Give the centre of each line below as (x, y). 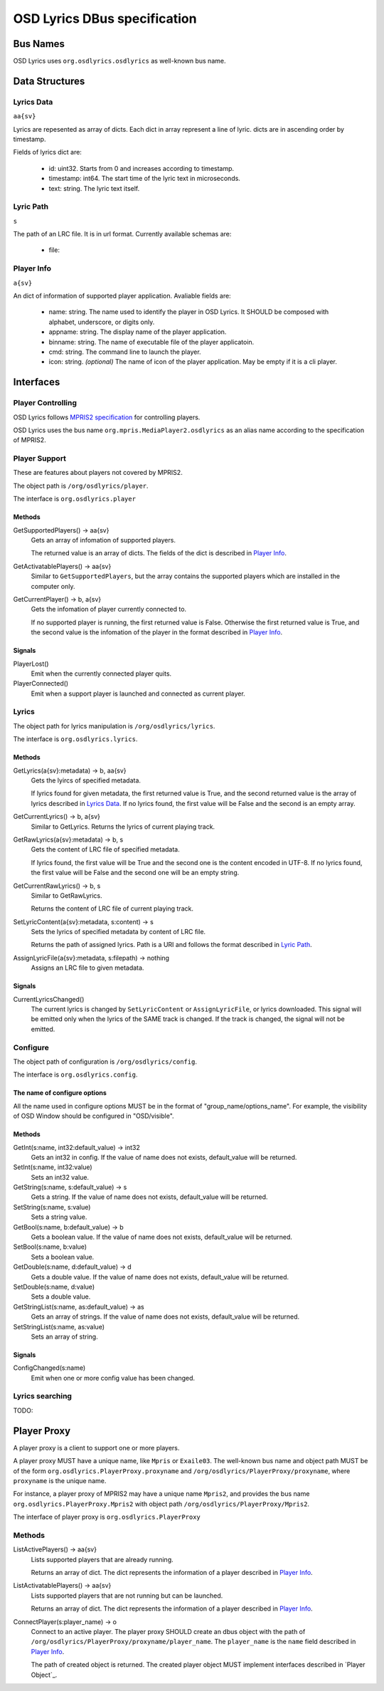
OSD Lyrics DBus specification (105, 19)
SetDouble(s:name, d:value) (54, 1287)
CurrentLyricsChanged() (49, 999)
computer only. (53, 586)
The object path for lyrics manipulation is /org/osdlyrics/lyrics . (114, 726)
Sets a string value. (59, 1217)
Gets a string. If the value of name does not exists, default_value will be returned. (149, 1197)
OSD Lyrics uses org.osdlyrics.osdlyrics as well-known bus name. (119, 61)
